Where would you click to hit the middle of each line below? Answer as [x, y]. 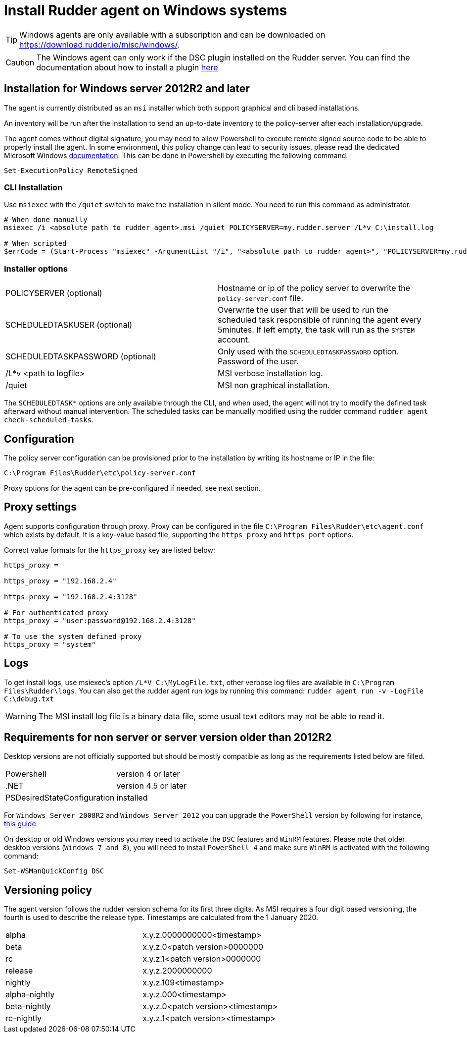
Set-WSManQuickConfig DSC [54, 871]
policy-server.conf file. [260, 298]
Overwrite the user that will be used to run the [303, 310]
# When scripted [35, 244]
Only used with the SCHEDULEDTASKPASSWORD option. [308, 352]
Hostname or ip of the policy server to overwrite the [314, 288]
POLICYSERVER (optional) [54, 293]
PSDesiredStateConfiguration [60, 798]
